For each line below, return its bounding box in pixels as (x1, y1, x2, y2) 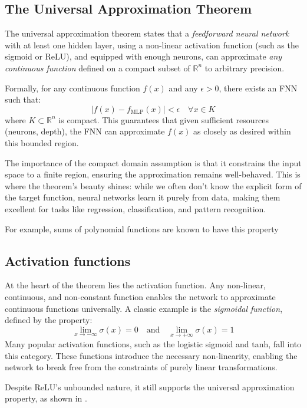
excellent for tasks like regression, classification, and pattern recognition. (5, 202, 266, 215)
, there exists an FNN (219, 81, 298, 94)
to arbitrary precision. (204, 61, 285, 74)
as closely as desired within (193, 125, 291, 137)
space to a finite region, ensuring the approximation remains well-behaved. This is (5, 168, 301, 180)
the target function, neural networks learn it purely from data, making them (5, 191, 280, 203)
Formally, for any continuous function (5, 81, 140, 94)
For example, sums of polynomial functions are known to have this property (5, 222, 279, 235)
